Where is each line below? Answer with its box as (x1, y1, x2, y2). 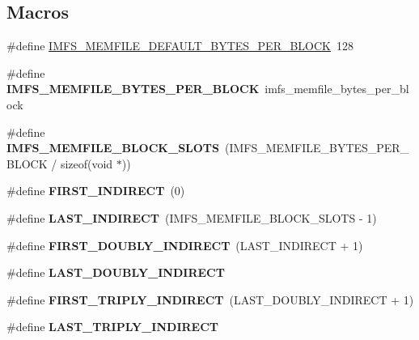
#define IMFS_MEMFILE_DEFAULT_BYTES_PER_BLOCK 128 (6, 37, 354, 54)
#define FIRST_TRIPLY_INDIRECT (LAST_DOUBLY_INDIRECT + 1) (6, 291, 414, 308)
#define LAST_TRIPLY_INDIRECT (6, 318, 218, 335)
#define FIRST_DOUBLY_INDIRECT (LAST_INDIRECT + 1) (6, 236, 363, 253)
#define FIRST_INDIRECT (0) (6, 182, 185, 199)
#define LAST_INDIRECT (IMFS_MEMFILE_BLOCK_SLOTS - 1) (6, 209, 377, 226)
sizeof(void (60, 155, 113, 172)
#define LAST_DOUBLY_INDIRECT (6, 264, 225, 281)
